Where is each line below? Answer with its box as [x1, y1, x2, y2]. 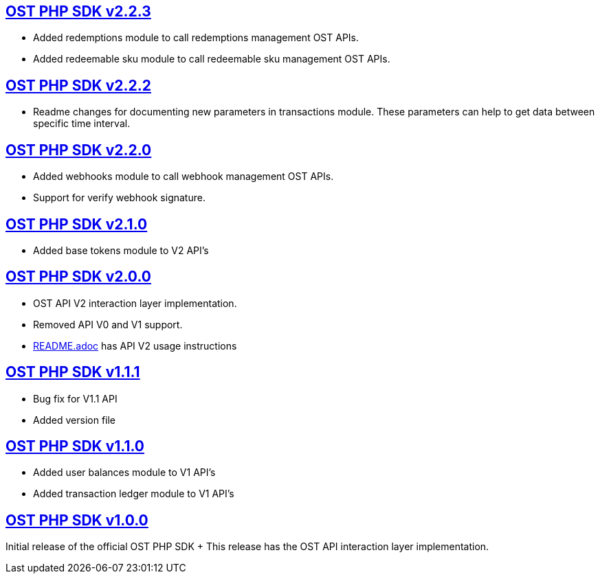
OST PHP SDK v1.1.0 [5, 438, 145, 455]
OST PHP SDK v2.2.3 [5, 3, 151, 20]
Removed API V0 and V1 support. [33, 318, 183, 330]
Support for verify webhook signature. [33, 192, 205, 204]
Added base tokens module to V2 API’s [33, 244, 209, 256]
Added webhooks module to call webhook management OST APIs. [33, 170, 334, 183]
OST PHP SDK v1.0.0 [5, 511, 148, 529]
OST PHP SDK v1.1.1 [5, 363, 140, 381]
